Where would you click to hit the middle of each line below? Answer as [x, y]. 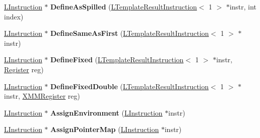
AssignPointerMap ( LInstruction [105, 129]
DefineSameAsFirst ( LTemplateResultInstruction [129, 33]
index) [14, 16]
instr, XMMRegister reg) [42, 96]
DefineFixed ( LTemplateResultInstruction [117, 60]
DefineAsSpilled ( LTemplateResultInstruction [124, 6]
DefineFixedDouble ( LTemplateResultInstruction [129, 86]
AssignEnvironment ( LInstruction [106, 112]
